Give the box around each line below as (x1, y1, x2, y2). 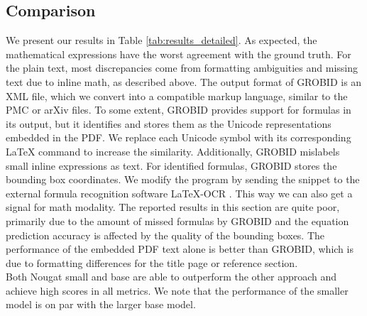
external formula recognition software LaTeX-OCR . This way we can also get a (6, 185, 353, 200)
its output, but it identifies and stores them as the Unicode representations (6, 116, 332, 131)
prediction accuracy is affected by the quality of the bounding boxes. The (6, 227, 325, 242)
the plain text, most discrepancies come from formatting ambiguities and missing (6, 60, 358, 75)
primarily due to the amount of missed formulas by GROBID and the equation (6, 213, 349, 228)
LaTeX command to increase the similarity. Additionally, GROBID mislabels (6, 143, 340, 158)
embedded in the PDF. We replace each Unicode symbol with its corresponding (6, 130, 351, 145)
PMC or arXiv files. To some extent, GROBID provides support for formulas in (6, 102, 351, 117)
